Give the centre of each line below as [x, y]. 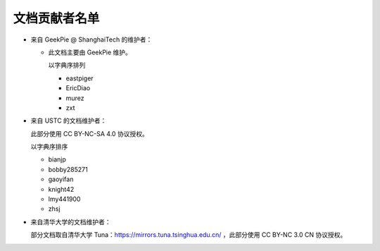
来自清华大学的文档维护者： [71, 221]
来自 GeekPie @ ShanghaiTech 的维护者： [91, 39]
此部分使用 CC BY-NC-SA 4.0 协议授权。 [90, 133]
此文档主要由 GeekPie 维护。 [90, 52]
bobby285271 [68, 169]
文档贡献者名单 [56, 18]
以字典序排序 [49, 147]
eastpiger [80, 78]
